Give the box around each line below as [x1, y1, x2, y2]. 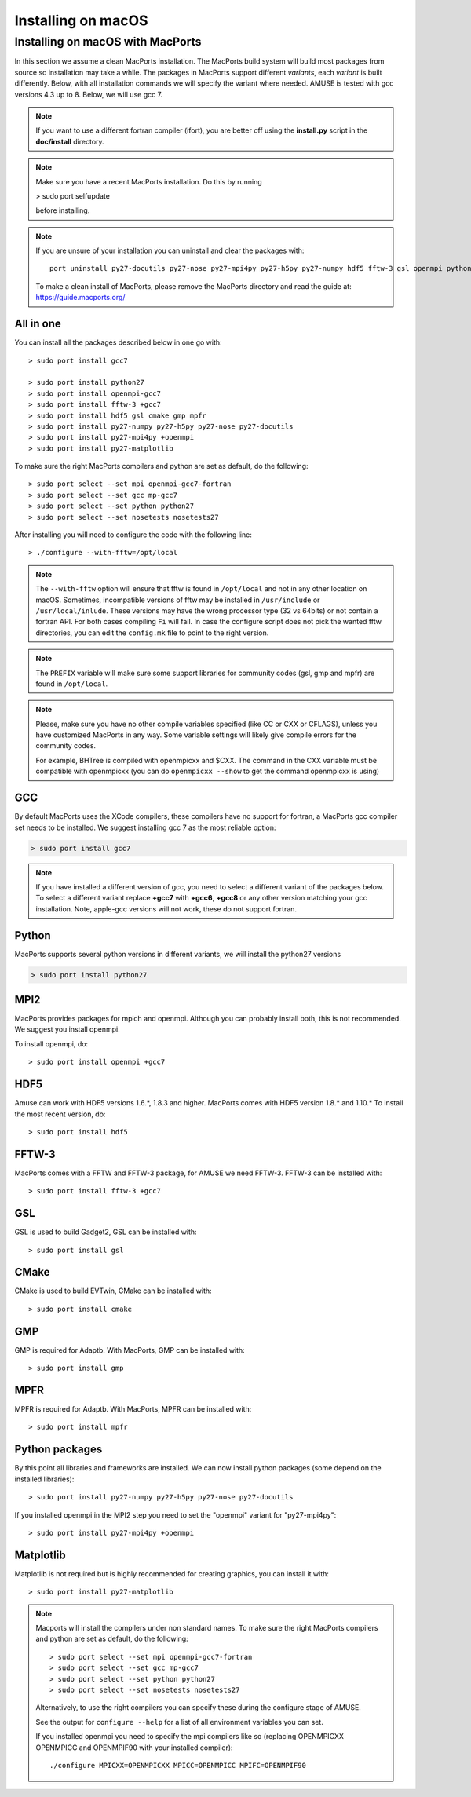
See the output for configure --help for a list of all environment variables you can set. [35, 1717, 323, 1726]
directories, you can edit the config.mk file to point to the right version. [35, 628, 269, 637]
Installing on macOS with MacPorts [14, 35, 202, 49]
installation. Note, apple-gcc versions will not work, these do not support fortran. [35, 904, 298, 914]
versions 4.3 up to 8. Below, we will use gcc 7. [14, 89, 163, 99]
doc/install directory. [35, 137, 105, 146]
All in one [14, 317, 62, 331]
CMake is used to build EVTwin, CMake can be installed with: [14, 1286, 212, 1295]
